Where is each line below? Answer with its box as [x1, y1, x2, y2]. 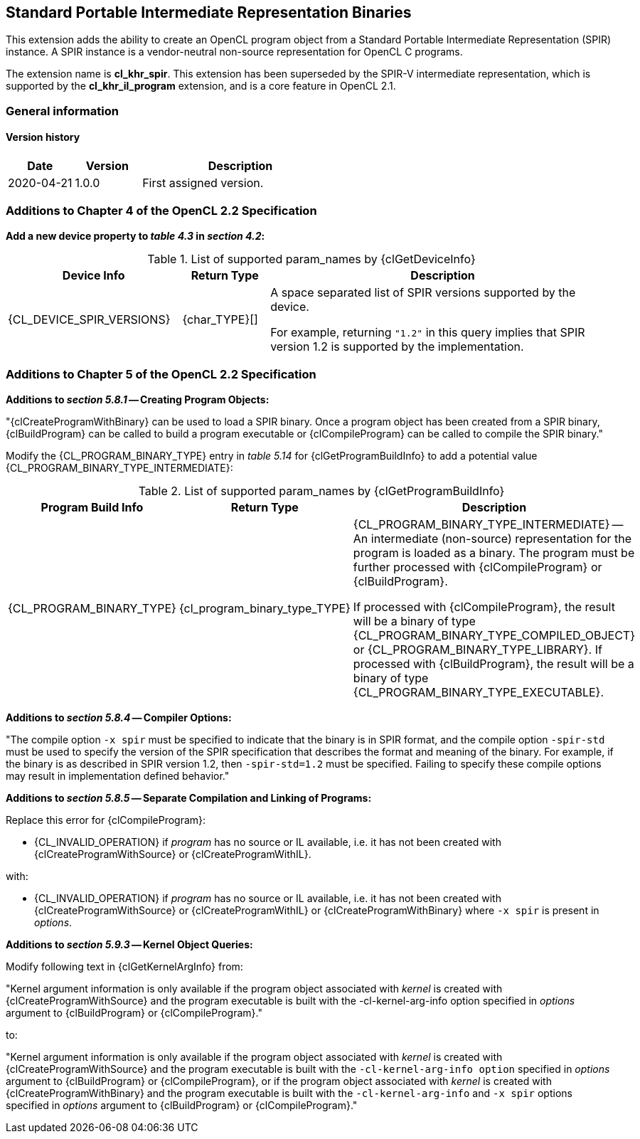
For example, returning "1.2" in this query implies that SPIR [270, 324, 585, 339]
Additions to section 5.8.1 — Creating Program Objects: [6, 393, 270, 406]
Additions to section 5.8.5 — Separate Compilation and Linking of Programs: [6, 791, 372, 804]
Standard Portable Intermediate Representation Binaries [6, 4, 412, 21]
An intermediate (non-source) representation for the [353, 531, 632, 546]
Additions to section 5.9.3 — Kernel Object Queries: [6, 938, 253, 950]
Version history [6, 131, 80, 144]
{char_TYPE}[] [182, 312, 258, 327]
